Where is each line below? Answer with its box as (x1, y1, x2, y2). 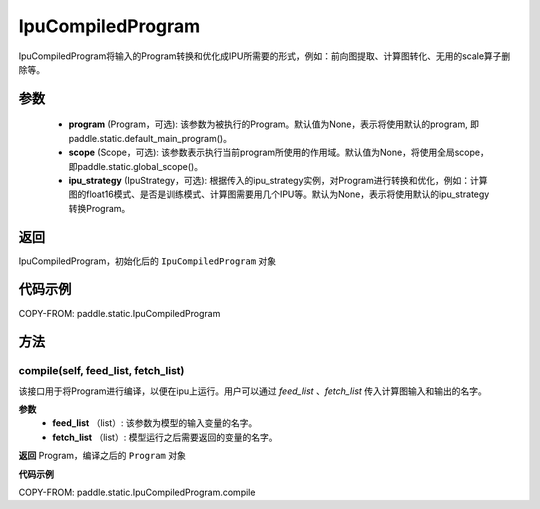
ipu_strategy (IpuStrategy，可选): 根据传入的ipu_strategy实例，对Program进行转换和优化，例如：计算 (68, 174, 488, 186)
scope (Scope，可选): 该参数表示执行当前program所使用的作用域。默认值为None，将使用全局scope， (68, 146, 489, 159)
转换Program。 (68, 202, 131, 214)
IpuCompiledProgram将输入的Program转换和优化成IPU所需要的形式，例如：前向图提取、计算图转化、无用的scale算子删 (18, 50, 511, 62)
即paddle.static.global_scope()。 (68, 160, 204, 172)
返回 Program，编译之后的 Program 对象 (18, 450, 187, 462)
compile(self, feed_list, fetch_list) (18, 364, 185, 378)
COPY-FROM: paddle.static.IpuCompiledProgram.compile (18, 486, 256, 498)
